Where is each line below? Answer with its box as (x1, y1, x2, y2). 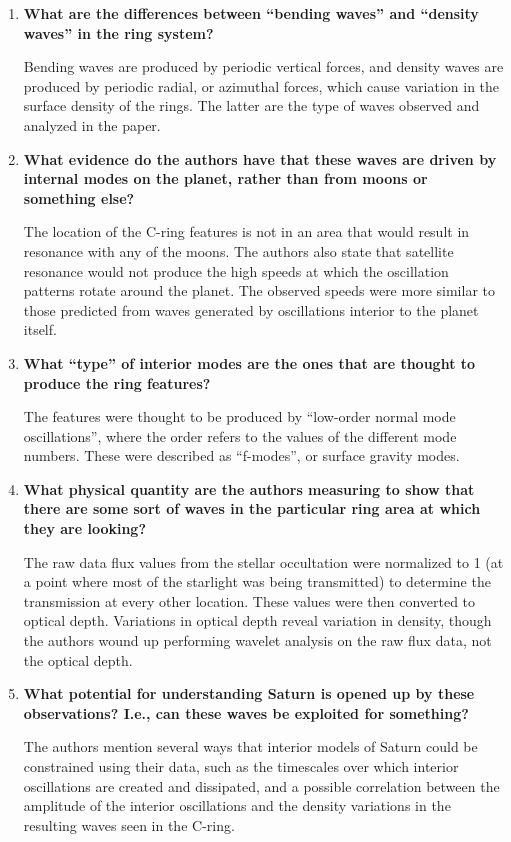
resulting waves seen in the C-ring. (23, 814, 235, 835)
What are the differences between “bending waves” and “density (23, 3, 479, 23)
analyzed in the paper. (23, 114, 161, 135)
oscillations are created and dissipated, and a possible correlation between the (23, 775, 500, 796)
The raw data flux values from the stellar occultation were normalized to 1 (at (23, 551, 504, 572)
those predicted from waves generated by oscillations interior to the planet (23, 299, 479, 320)
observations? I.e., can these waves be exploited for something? (23, 702, 469, 723)
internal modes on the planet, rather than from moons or (23, 168, 428, 189)
